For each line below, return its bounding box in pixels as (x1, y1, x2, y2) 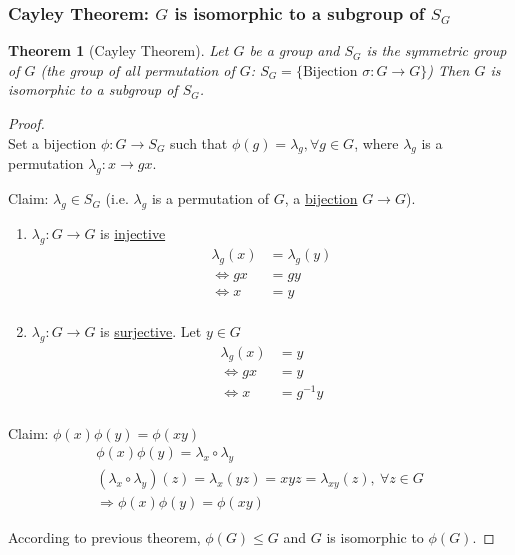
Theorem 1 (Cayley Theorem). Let (8, 40, 229, 61)
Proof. (8, 113, 45, 133)
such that (170, 132, 228, 153)
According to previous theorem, (8, 526, 201, 547)
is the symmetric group (366, 40, 507, 61)
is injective (100, 222, 166, 243)
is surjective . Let (100, 320, 202, 341)
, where (354, 132, 399, 153)
